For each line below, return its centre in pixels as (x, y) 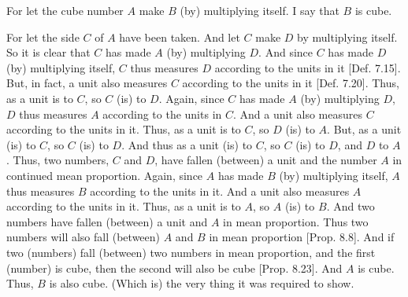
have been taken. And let (180, 37)
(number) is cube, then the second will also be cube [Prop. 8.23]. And (174, 268)
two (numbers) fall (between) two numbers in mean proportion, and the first (191, 252)
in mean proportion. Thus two (296, 221)
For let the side (43, 37)
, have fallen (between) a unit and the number (266, 160)
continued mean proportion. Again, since (105, 175)
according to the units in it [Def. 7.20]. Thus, (291, 83)
